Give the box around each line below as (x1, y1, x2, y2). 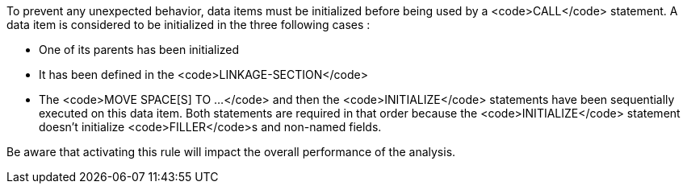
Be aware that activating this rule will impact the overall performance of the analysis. (6, 145, 456, 159)
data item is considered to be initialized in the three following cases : (6, 18, 371, 31)
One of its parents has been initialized (39, 43, 240, 56)
